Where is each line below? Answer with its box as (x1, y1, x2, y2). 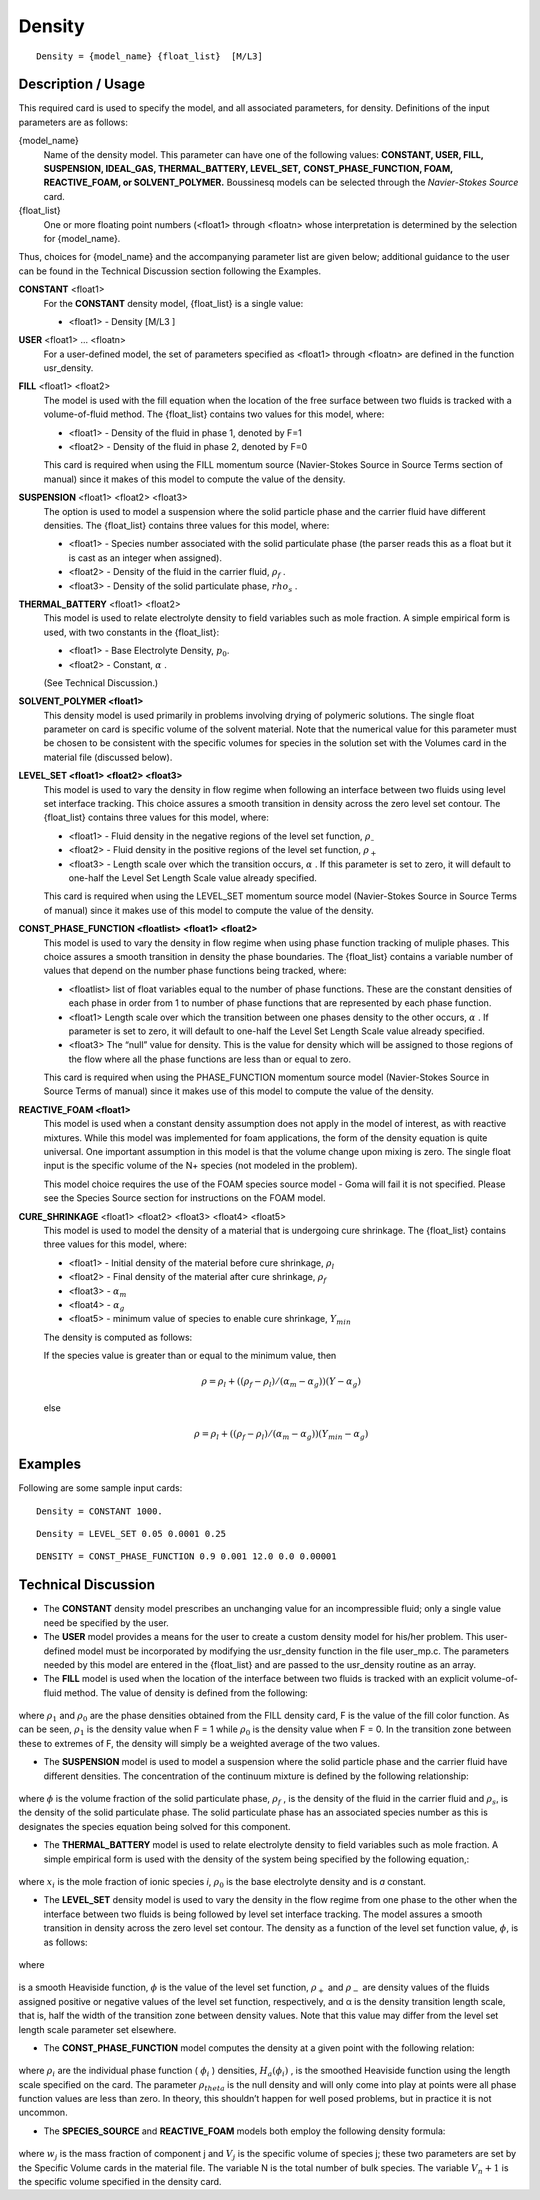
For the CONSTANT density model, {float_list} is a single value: (43, 297, 304, 309)
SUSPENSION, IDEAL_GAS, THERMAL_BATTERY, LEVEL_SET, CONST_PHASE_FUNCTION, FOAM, (43, 163, 454, 175)
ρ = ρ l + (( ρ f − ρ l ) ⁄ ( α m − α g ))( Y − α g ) (201, 1376, 362, 1390)
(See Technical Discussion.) (43, 676, 159, 689)
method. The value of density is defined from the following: (63, 1686, 309, 1699)
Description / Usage (18, 76, 145, 93)
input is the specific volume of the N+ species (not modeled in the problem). (43, 1160, 358, 1172)
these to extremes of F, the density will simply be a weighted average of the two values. (18, 1737, 380, 1749)
